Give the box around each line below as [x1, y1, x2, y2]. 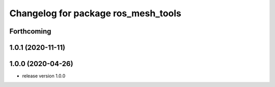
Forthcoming [9, 27, 51, 36]
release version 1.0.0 [22, 73, 66, 79]
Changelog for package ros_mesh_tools [9, 8, 182, 19]
